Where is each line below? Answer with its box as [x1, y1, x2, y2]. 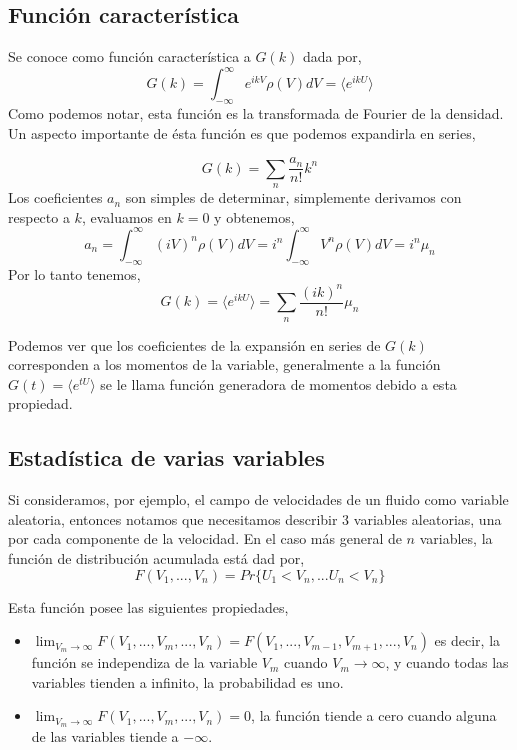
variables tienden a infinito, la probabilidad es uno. [31, 671, 344, 692]
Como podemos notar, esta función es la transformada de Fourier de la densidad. [8, 103, 504, 124]
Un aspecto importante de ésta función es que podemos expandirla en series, [8, 122, 476, 143]
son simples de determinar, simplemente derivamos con [125, 187, 462, 208]
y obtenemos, [214, 206, 295, 227]
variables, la [419, 528, 493, 549]
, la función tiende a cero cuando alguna [251, 705, 497, 726]
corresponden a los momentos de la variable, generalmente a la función [8, 354, 441, 375]
